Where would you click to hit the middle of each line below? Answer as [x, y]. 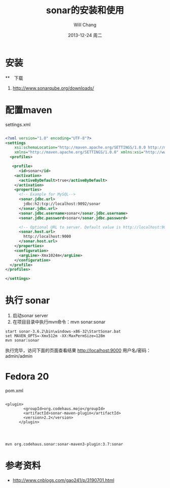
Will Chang [85, 25]
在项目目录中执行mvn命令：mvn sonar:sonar [59, 322]
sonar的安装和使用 [85, 10]
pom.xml [14, 390]
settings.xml [18, 124]
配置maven [29, 110]
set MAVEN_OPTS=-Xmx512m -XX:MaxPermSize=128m [55, 336]
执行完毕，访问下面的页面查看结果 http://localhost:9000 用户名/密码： [78, 351]
